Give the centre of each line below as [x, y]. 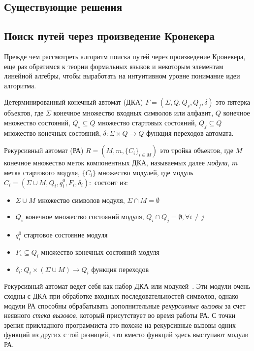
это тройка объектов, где [196, 150]
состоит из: [111, 182]
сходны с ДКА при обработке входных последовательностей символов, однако [121, 295]
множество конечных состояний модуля [100, 252]
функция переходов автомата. [190, 133]
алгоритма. [20, 85]
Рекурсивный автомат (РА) [44, 150]
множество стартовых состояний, [147, 122]
